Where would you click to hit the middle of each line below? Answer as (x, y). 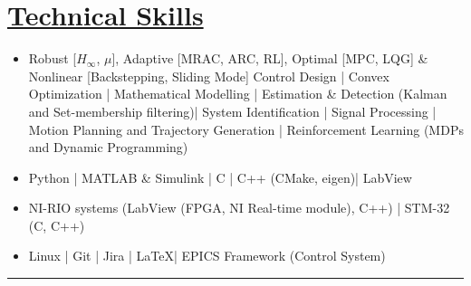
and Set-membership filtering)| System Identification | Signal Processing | (232, 111)
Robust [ (53, 58)
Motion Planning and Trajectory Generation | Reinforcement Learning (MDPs (246, 129)
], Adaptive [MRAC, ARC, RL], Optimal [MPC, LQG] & (270, 58)
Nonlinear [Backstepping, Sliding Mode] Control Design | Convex (209, 76)
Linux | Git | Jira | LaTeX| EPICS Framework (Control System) (207, 256)
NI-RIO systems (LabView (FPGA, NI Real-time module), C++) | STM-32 (239, 208)
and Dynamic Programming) (108, 147)
